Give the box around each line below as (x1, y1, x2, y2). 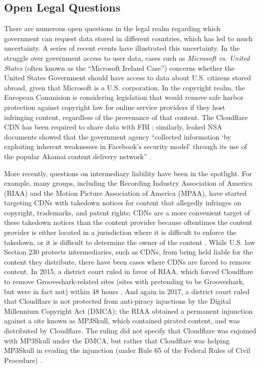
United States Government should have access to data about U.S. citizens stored (4, 72, 251, 83)
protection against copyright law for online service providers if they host (4, 101, 225, 112)
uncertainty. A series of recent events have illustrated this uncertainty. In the (4, 43, 240, 53)
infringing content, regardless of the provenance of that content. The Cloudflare (4, 111, 248, 122)
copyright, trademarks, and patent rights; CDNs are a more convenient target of (4, 207, 250, 217)
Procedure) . (4, 354, 43, 365)
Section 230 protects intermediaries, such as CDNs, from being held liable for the (4, 247, 253, 257)
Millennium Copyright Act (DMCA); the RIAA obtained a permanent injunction (4, 305, 253, 316)
